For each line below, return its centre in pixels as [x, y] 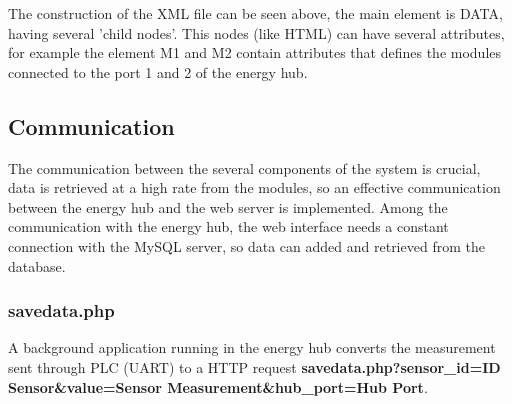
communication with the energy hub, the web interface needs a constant [228, 226]
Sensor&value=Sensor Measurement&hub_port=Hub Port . [218, 386]
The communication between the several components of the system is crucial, [244, 167]
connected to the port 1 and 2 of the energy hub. [158, 71]
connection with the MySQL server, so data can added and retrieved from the [246, 245]
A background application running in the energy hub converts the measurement [252, 347]
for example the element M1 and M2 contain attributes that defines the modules [255, 52]
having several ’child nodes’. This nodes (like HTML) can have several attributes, [256, 32]
